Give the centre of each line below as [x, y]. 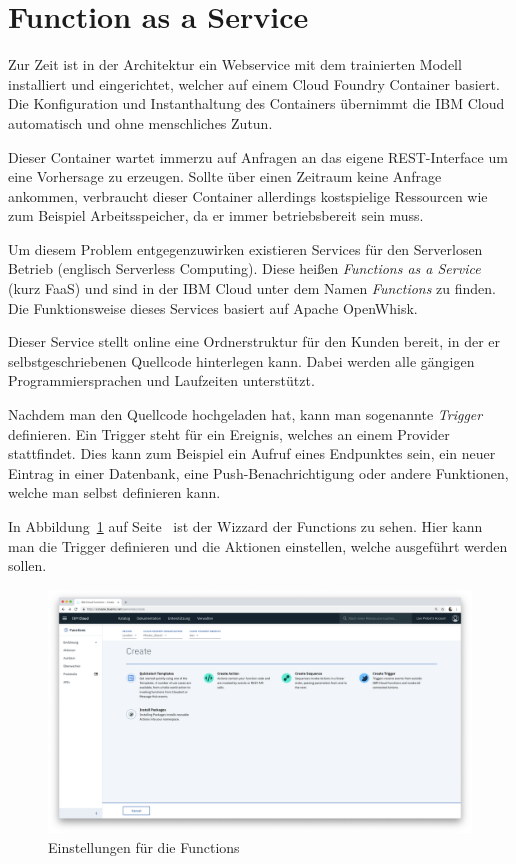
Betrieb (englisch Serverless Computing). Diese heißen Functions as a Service [244, 268]
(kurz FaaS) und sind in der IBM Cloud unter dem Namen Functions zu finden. [252, 288]
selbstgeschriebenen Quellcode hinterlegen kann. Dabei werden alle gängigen [241, 360]
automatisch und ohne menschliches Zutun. [140, 122]
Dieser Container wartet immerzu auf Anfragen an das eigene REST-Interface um [258, 156]
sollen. [27, 565]
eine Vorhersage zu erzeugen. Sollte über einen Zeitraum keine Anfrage [225, 176]
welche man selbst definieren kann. [114, 492]
